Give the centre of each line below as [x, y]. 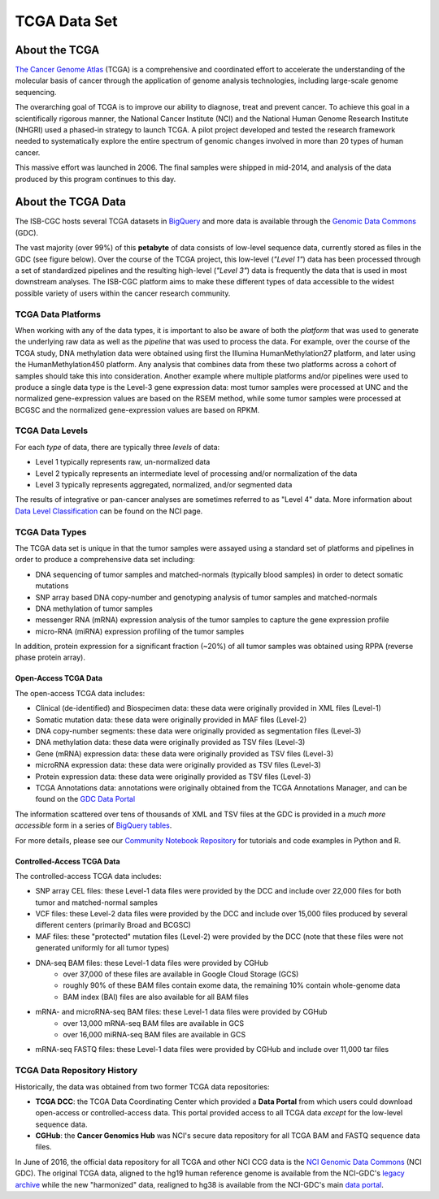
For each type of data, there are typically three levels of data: [117, 447]
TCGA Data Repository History [76, 1071]
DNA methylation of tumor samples [94, 608]
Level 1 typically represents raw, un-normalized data [123, 462]
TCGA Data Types [51, 532]
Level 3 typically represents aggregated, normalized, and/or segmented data [164, 485]
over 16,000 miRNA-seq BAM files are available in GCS [154, 1035]
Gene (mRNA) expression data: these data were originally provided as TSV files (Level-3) [184, 753]
